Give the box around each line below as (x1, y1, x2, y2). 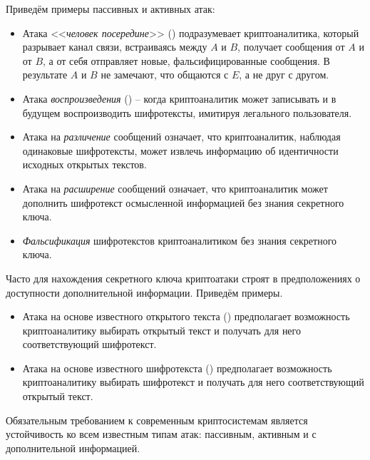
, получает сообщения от (237, 39, 345, 54)
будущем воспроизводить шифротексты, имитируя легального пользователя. (22, 105, 352, 120)
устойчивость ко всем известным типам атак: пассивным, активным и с (6, 426, 317, 441)
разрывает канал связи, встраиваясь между (22, 39, 207, 54)
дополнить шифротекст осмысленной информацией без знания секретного (22, 195, 344, 210)
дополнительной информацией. (6, 440, 140, 455)
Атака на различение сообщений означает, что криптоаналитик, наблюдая (22, 129, 341, 144)
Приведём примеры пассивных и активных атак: (6, 1, 215, 16)
